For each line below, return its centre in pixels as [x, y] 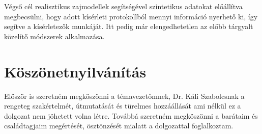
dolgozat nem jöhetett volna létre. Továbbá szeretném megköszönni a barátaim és [131, 115]
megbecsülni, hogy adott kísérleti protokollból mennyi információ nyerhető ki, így [131, 16]
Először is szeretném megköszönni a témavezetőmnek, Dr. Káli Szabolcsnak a [124, 96]
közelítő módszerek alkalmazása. [54, 36]
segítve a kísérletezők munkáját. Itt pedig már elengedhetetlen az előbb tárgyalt [129, 26]
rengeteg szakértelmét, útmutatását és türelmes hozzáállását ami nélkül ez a [123, 106]
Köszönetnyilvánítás [75, 71]
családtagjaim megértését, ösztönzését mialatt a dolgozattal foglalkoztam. [119, 126]
